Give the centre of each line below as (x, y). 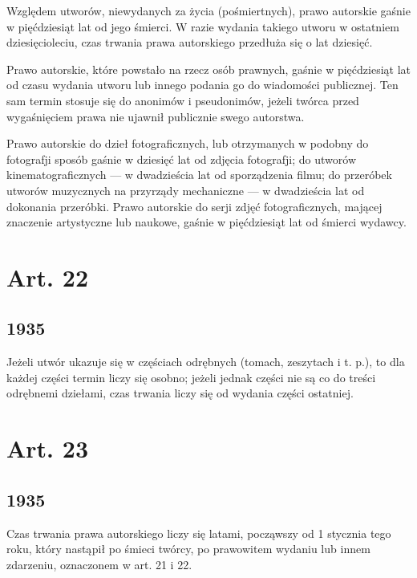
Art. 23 (47, 448)
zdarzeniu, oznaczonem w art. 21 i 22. (99, 564)
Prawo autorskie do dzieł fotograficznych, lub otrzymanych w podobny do (188, 143)
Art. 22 (47, 277)
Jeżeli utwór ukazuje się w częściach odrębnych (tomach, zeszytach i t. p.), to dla (206, 362)
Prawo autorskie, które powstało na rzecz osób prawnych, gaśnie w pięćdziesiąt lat (208, 69)
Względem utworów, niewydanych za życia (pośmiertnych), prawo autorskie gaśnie (208, 10)
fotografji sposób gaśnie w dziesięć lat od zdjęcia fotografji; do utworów (181, 159)
